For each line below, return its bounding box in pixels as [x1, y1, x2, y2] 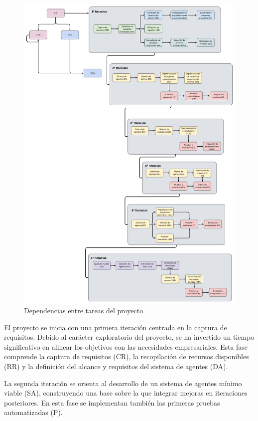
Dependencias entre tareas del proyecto [24, 305, 143, 316]
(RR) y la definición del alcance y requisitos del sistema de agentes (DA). [4, 361, 228, 372]
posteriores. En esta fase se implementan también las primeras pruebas [4, 397, 220, 408]
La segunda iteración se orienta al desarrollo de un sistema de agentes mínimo [4, 378, 242, 388]
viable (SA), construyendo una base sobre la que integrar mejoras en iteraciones [4, 388, 248, 398]
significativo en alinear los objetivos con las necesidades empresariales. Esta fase [4, 341, 248, 352]
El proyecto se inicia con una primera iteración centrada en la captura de [4, 322, 227, 332]
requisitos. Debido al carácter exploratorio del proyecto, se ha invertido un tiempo [4, 332, 255, 342]
